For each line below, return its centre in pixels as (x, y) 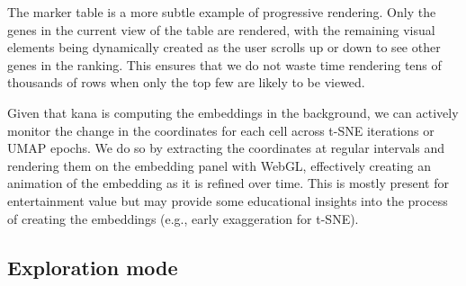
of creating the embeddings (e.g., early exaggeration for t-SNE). (183, 218)
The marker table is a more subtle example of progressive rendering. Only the (222, 12)
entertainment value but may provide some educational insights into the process (228, 200)
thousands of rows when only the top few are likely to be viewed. (186, 82)
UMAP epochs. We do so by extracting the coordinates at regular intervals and (226, 148)
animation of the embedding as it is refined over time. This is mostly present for (228, 183)
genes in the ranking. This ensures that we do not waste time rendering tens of (224, 64)
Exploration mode (93, 267)
